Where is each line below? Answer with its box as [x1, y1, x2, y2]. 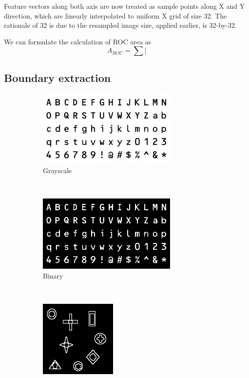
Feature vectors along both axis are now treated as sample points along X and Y [4, 1, 245, 11]
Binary [43, 270, 63, 280]
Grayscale [43, 165, 72, 176]
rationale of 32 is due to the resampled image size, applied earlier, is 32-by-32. [4, 20, 237, 30]
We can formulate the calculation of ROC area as [4, 36, 152, 46]
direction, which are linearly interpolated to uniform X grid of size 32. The [4, 10, 227, 20]
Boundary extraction [4, 70, 111, 85]
